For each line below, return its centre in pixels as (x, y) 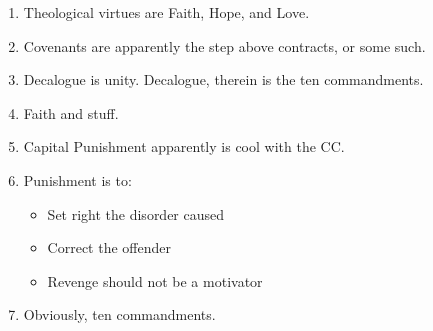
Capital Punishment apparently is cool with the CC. (184, 146)
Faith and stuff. (71, 112)
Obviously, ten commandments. (119, 314)
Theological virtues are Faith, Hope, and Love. (166, 12)
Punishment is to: (77, 179)
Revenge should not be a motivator (155, 280)
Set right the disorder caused (136, 213)
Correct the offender (109, 247)
